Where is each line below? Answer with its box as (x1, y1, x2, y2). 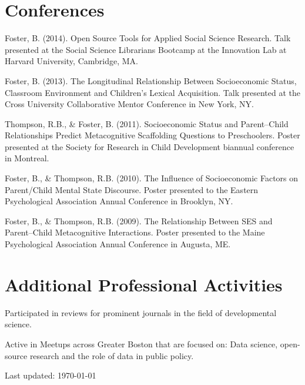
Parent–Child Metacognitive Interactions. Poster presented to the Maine (5, 226, 265, 238)
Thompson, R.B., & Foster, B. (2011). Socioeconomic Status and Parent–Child (5, 117, 289, 130)
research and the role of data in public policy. (29, 349, 194, 361)
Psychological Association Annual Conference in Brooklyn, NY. (5, 195, 233, 207)
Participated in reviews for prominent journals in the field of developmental (5, 306, 277, 318)
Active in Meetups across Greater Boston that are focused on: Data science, (5, 337, 278, 350)
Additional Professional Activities (5, 272, 283, 296)
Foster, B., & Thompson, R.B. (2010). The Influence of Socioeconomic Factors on (5, 172, 299, 184)
